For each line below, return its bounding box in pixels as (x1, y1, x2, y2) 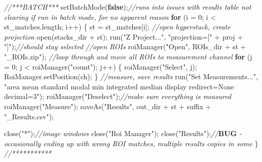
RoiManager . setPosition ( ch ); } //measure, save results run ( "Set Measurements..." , (4, 71, 258, 82)
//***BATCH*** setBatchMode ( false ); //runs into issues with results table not (4, 2, 251, 12)
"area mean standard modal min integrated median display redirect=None (4, 81, 234, 91)
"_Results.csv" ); (4, 111, 54, 121)
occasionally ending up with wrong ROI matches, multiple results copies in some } (4, 138, 258, 148)
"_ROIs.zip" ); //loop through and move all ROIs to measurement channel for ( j (4, 51, 252, 61)
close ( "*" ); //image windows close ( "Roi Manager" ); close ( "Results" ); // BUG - (4, 128, 242, 139)
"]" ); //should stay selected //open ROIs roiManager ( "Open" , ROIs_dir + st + (4, 41, 246, 52)
